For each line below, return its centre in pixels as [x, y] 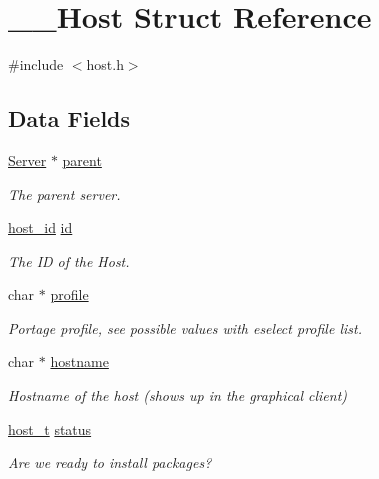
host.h [105, 64]
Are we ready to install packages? [110, 462]
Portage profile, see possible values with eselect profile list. [185, 327]
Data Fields [69, 118]
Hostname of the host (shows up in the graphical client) [178, 395]
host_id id [40, 227]
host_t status [50, 428]
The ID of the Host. [69, 260]
